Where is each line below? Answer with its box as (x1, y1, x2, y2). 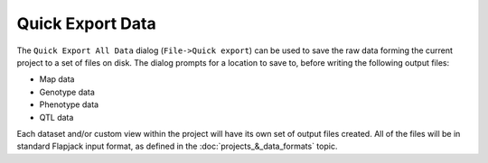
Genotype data (39, 86, 95, 97)
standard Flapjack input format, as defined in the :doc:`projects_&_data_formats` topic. (16, 140, 338, 152)
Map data (39, 74, 75, 85)
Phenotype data (39, 99, 99, 110)
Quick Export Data (16, 14, 157, 33)
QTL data (39, 112, 74, 122)
